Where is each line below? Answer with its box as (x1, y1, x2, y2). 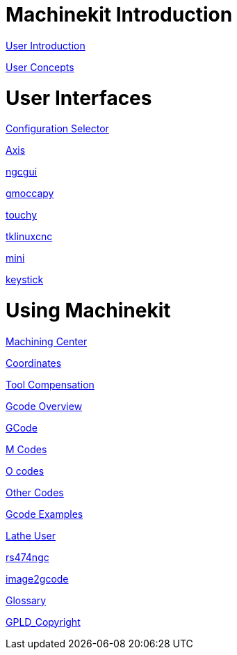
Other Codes (6, 486, 64, 498)
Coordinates (6, 356, 62, 369)
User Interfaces (6, 86, 152, 110)
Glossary (6, 594, 47, 606)
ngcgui (6, 166, 38, 178)
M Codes (6, 443, 47, 455)
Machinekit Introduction (6, 3, 233, 26)
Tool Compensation (6, 378, 95, 390)
